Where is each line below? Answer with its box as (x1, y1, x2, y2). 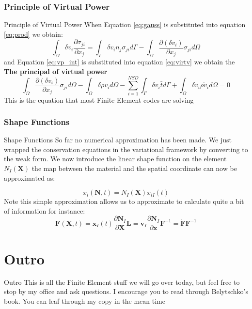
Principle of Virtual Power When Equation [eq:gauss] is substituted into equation (4, 19, 246, 30)
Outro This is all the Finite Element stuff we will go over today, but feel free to (4, 277, 240, 287)
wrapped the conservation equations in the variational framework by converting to (4, 144, 248, 154)
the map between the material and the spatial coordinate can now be (31, 163, 237, 173)
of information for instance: (4, 205, 85, 216)
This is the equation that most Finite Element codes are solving (4, 95, 194, 105)
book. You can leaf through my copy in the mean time (4, 295, 165, 306)
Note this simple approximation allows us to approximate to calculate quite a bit (4, 196, 244, 206)
